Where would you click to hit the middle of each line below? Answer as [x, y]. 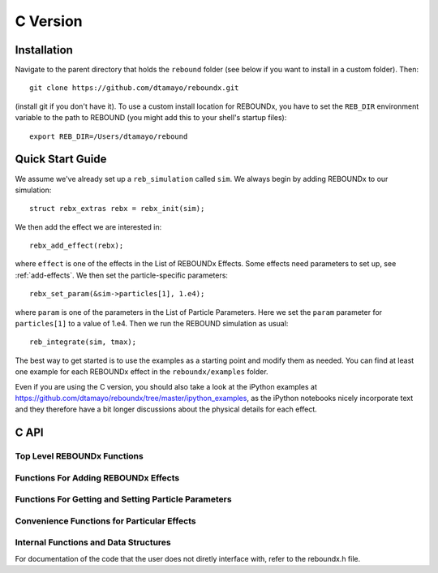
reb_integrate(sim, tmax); [83, 342]
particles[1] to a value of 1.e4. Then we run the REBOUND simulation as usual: [152, 324]
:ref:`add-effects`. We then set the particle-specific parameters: [122, 275]
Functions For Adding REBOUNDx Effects [97, 477]
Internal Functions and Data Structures [93, 542]
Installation [44, 50]
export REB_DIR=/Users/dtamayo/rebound [109, 136]
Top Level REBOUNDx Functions [79, 456]
